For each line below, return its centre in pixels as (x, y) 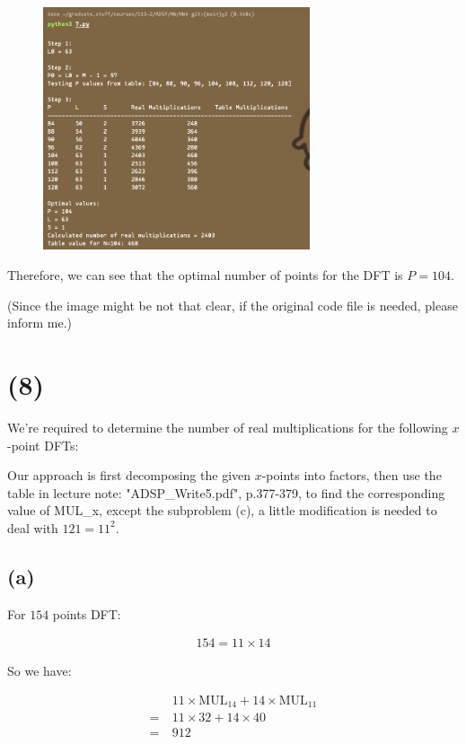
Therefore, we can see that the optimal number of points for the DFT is (205, 275)
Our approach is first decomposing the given (129, 475)
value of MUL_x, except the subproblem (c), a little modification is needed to (222, 510)
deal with (33, 527)
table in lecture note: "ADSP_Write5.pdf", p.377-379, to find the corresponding (226, 492)
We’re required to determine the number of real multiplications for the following (228, 427)
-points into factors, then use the (352, 475)
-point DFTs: (43, 445)
